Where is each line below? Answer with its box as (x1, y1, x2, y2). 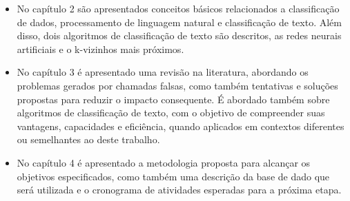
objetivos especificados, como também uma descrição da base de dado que (17, 169, 330, 183)
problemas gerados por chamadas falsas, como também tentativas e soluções (17, 78, 338, 92)
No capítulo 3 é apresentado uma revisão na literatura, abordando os (17, 65, 309, 79)
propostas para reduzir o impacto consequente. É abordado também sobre (17, 92, 330, 106)
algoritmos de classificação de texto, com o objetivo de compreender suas (17, 105, 325, 120)
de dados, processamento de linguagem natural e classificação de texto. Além (17, 14, 342, 29)
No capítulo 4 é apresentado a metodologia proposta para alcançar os (17, 155, 311, 169)
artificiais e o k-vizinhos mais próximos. (17, 41, 184, 56)
